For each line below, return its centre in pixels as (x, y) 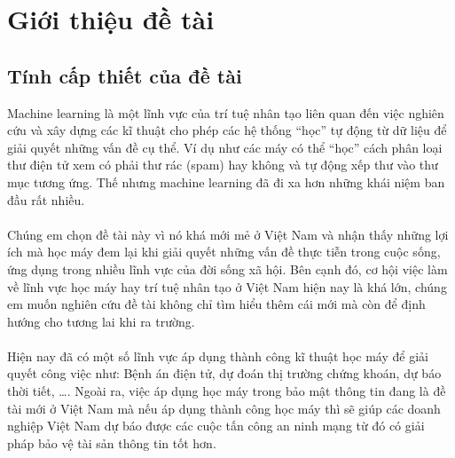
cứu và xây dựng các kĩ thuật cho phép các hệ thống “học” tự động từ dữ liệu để (227, 130)
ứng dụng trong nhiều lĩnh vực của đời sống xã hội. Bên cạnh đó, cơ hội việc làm (227, 268)
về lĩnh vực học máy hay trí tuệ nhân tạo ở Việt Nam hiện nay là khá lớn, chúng (227, 286)
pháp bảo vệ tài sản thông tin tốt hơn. (112, 442)
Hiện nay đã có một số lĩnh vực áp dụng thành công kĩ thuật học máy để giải (218, 355)
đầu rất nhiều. (46, 199)
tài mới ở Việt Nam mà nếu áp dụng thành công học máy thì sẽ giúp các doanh (224, 408)
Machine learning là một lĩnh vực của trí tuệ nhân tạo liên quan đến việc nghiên (226, 112)
